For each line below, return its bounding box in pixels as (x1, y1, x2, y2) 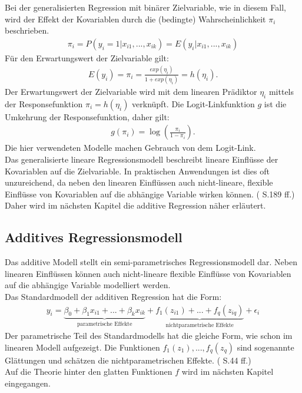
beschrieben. (5, 24, 49, 37)
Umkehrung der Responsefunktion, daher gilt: (5, 110, 170, 123)
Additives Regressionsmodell (5, 228, 182, 246)
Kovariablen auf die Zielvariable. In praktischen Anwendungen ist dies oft (5, 164, 270, 177)
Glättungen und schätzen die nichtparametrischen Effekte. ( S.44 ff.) (5, 354, 251, 366)
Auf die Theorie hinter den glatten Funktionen (5, 365, 172, 378)
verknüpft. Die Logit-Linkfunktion (132, 97, 255, 110)
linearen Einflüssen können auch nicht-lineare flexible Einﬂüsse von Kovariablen (5, 267, 291, 279)
